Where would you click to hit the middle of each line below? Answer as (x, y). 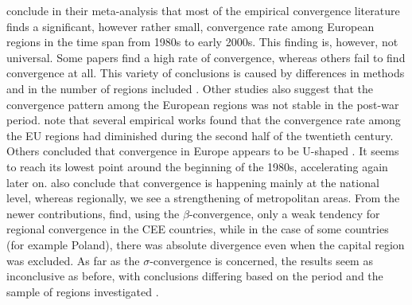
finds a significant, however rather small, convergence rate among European (190, 26)
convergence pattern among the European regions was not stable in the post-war (203, 104)
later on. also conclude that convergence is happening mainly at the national (193, 182)
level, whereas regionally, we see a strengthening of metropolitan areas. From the (203, 198)
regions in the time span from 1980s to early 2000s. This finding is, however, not (202, 42)
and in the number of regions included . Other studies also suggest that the (190, 88)
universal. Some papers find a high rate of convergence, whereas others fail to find (206, 57)
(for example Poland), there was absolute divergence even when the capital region (206, 244)
